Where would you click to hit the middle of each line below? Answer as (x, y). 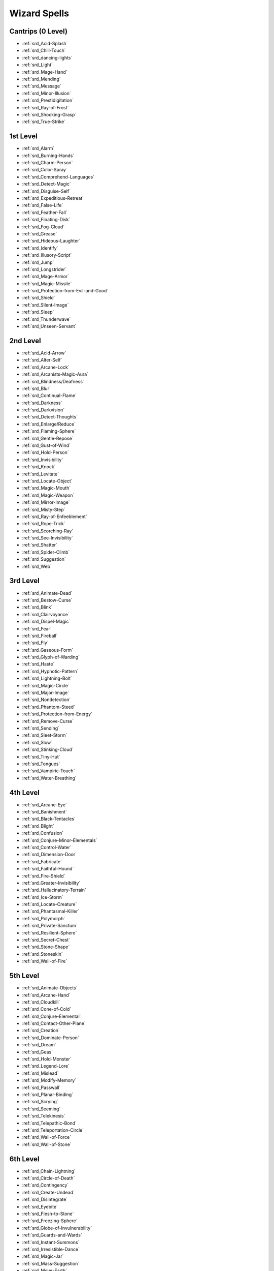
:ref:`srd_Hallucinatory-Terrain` (54, 890)
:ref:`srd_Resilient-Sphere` (49, 932)
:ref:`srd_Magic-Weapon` (48, 495)
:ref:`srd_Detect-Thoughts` (50, 417)
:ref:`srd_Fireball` (40, 635)
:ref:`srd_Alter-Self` (42, 360)
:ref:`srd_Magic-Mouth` (46, 488)
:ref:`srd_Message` (42, 86)
